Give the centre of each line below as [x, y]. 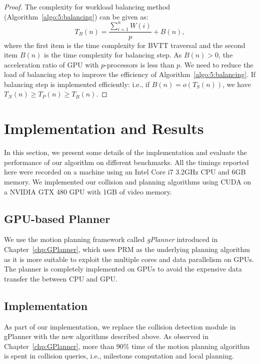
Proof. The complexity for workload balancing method [87, 6]
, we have [237, 84]
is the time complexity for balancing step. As [113, 55]
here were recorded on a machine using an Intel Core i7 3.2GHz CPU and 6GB [125, 172]
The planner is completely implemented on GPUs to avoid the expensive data [123, 269]
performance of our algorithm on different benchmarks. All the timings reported [126, 162]
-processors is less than [139, 64]
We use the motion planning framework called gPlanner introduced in [111, 239]
